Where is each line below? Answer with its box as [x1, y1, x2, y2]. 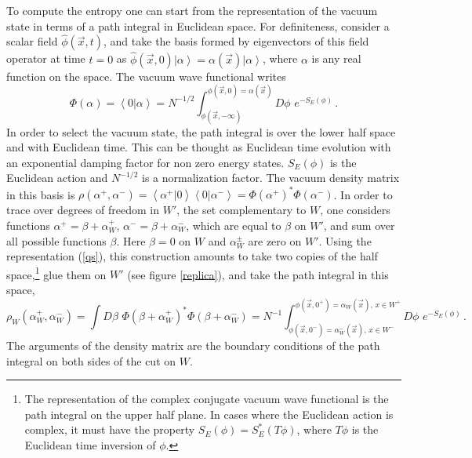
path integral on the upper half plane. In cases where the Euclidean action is [24, 405, 394, 422]
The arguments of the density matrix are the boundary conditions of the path [6, 336, 380, 353]
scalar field [6, 33, 58, 49]
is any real [311, 50, 361, 67]
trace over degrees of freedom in [6, 202, 160, 218]
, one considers [320, 202, 390, 218]
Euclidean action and [6, 169, 108, 186]
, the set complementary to [176, 202, 307, 218]
